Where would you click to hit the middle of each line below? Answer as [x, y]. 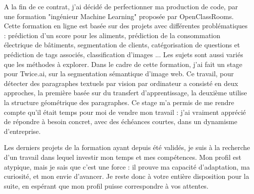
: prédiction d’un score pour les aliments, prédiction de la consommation [112, 35]
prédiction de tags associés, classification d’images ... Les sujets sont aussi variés [124, 54]
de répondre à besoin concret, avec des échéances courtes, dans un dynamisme [121, 121]
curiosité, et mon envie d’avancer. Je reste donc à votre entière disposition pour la [127, 176]
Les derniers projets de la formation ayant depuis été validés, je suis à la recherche [127, 147]
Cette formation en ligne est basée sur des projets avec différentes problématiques [126, 26]
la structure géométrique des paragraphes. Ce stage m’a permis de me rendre [119, 102]
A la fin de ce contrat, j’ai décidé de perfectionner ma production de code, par [121, 6]
